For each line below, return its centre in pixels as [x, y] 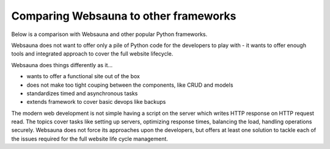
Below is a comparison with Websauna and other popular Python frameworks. [109, 34]
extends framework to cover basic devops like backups [96, 102]
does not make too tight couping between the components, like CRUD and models [130, 85]
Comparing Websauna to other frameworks [124, 16]
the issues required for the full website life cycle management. [90, 139]
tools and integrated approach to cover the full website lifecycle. [92, 54]
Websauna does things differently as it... [62, 65]
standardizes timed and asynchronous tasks [82, 93]
